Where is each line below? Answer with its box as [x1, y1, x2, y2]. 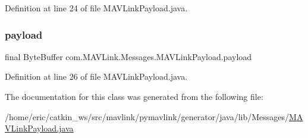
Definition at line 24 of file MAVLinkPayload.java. [5, 2, 188, 14]
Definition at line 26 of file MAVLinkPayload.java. [5, 70, 188, 83]
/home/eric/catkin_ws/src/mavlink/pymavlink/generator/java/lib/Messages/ [5, 110, 290, 123]
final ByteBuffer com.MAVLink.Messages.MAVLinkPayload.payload [5, 50, 252, 62]
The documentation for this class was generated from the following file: [5, 90, 263, 102]
